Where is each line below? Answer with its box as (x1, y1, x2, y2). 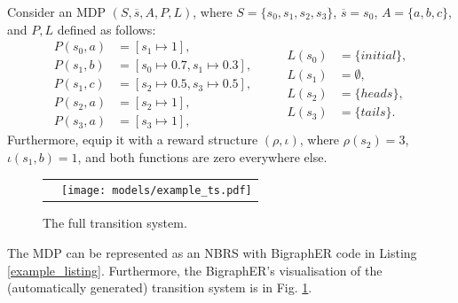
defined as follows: (57, 19, 156, 38)
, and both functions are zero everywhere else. (77, 147, 328, 166)
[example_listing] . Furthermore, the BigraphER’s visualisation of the (7, 260, 383, 279)
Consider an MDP (7, 3, 106, 20)
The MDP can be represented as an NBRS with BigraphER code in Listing (7, 244, 417, 262)
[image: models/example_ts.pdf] (61, 184, 252, 198)
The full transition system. (43, 214, 187, 232)
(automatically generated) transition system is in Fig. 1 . (7, 278, 312, 297)
